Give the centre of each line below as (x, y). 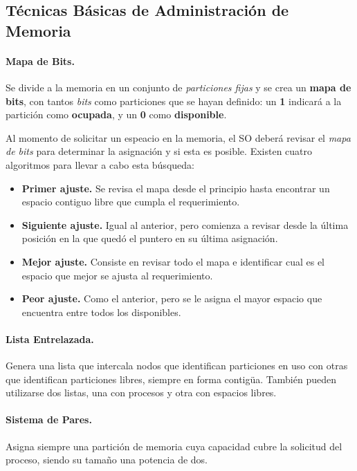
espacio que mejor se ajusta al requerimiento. (117, 275)
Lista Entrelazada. (50, 339)
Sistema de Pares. (49, 419)
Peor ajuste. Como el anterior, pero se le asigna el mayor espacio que (172, 298)
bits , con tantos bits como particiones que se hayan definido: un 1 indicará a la (174, 101)
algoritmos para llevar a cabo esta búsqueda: (100, 164)
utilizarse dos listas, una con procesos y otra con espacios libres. (141, 392)
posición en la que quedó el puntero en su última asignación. (150, 238)
